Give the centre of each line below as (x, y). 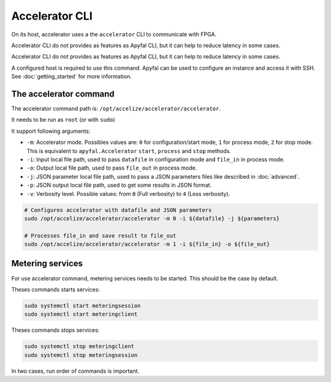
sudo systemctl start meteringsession (82, 305)
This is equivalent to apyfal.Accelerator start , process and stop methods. (129, 151)
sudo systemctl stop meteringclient (79, 346)
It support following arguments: (51, 131)
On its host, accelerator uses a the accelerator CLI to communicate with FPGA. (114, 34)
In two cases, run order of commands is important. (75, 371)
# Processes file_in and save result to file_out (100, 235)
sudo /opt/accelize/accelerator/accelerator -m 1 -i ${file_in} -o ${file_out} (147, 244)
